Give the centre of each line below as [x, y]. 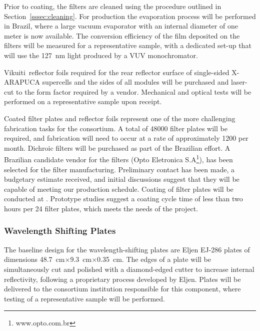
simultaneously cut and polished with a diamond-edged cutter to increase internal [129, 269]
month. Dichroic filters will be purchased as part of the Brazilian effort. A [117, 147]
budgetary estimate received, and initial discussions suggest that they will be [122, 179]
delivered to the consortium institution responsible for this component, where [122, 289]
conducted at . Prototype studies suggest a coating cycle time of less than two [123, 199]
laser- [239, 82]
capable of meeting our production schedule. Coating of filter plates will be [119, 189]
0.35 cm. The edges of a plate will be [154, 259]
